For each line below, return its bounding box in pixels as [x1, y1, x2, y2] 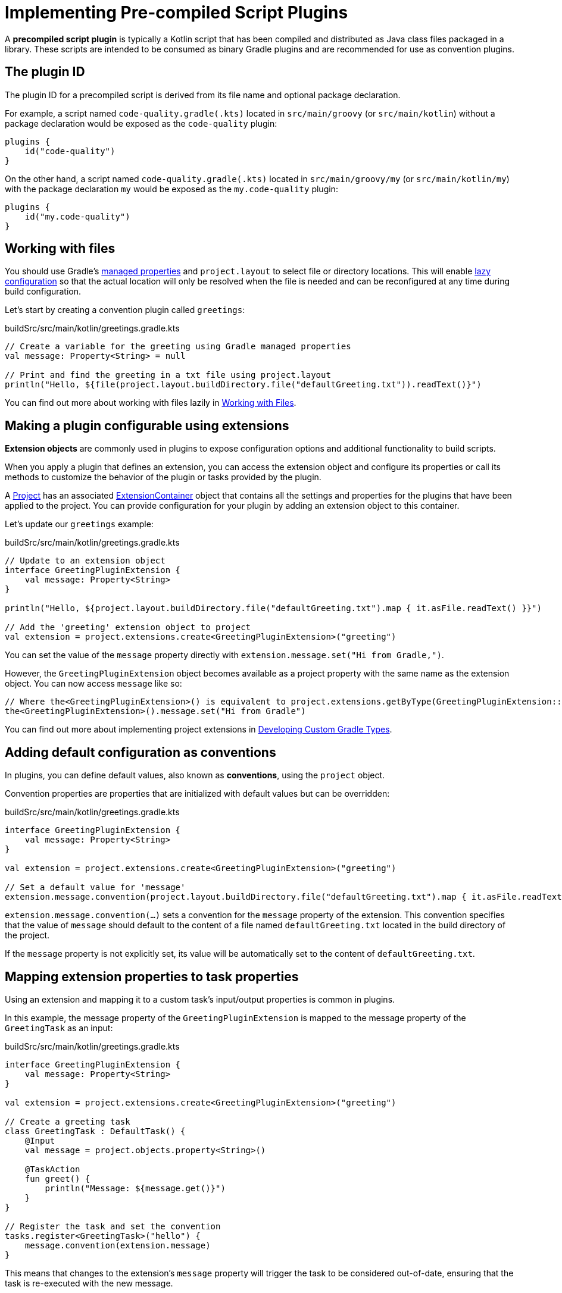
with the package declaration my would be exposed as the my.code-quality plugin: [5, 183, 338, 194]
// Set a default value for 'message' [5, 882, 186, 893]
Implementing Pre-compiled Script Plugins [5, 2, 348, 23]
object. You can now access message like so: [5, 678, 182, 689]
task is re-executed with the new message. [5, 1278, 173, 1288]
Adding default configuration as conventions [5, 744, 276, 760]
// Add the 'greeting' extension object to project [5, 622, 251, 633]
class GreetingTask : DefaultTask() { [5, 1126, 186, 1136]
